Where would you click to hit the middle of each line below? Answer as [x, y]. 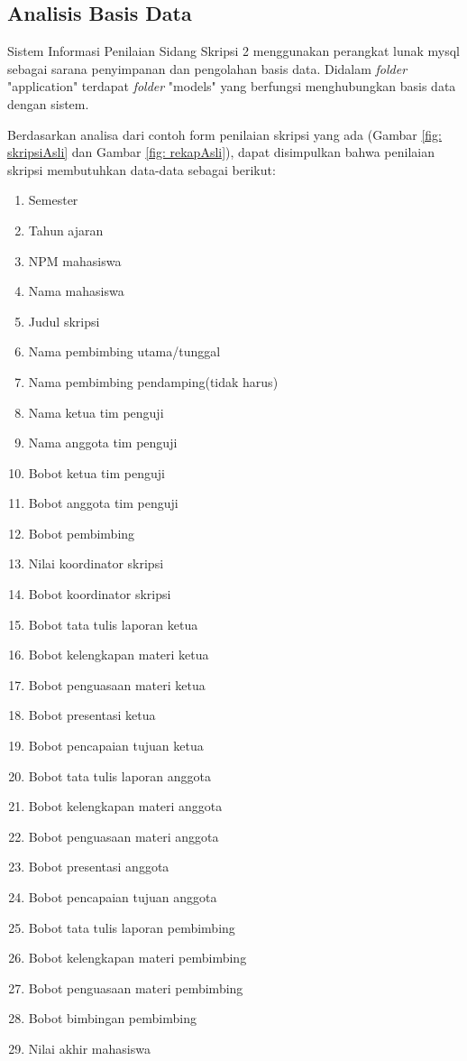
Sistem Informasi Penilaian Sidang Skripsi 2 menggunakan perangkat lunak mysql [233, 51]
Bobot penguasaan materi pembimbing [136, 987]
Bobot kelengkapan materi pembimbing [137, 958]
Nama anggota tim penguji [103, 443]
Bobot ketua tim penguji [96, 472]
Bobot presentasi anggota [99, 867]
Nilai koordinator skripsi [96, 563]
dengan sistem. [48, 103]
